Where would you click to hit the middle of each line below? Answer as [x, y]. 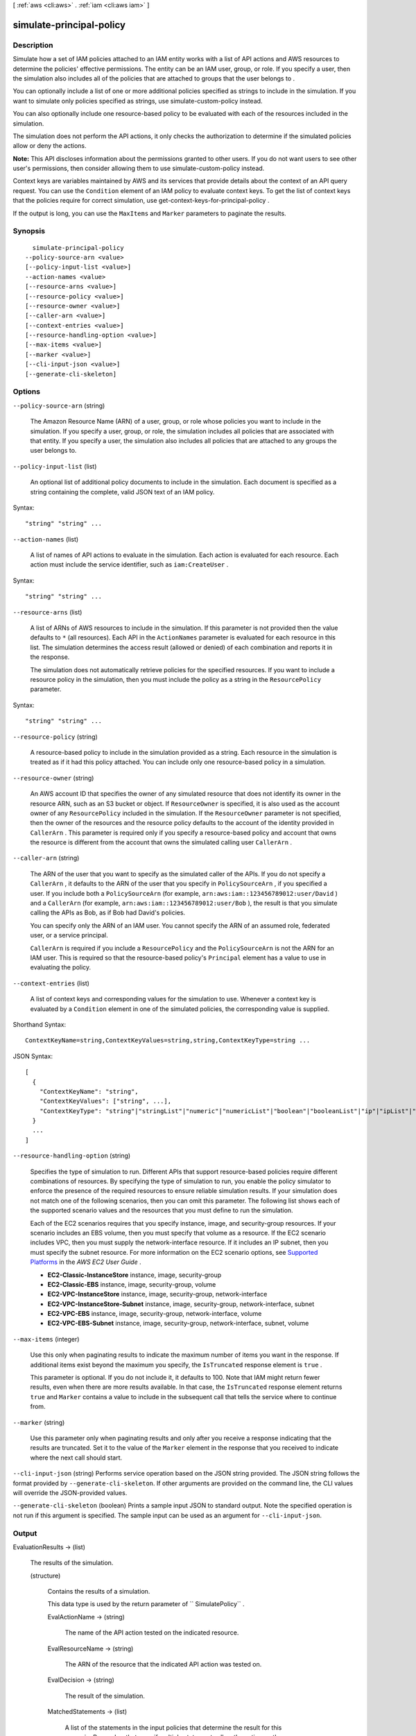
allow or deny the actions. [50, 146]
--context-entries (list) [51, 983]
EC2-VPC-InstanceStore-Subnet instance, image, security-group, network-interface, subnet [181, 1304]
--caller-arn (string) [46, 858]
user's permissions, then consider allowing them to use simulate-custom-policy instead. [139, 168]
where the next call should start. [76, 1458]
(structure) [45, 1576]
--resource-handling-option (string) [72, 1155]
